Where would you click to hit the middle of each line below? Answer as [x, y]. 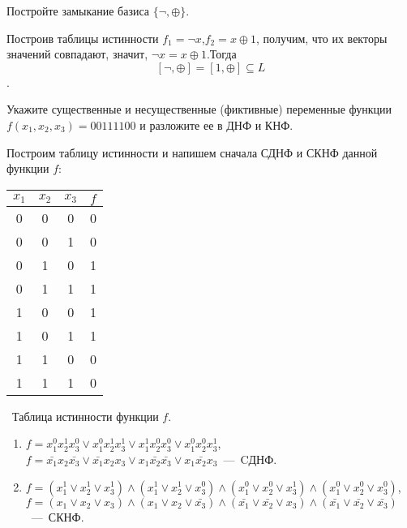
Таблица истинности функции [85, 416]
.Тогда [221, 54]
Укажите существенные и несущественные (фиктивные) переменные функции [199, 109]
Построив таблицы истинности [83, 38]
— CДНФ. [250, 459]
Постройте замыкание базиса [78, 11]
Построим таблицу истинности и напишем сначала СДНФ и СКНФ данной [192, 152]
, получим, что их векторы [322, 38]
